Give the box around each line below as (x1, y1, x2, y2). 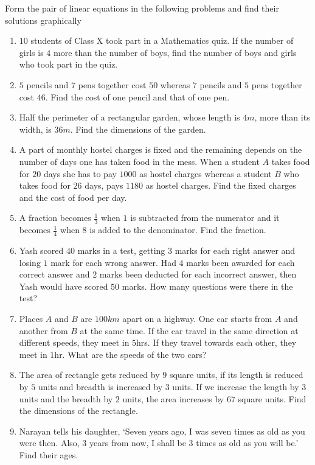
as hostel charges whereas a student (139, 167, 272, 180)
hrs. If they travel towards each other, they (136, 336, 297, 349)
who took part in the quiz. (19, 58, 118, 71)
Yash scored (19, 243, 64, 256)
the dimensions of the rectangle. (19, 404, 138, 417)
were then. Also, (19, 436, 80, 449)
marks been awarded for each (186, 256, 295, 268)
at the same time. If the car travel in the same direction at (80, 324, 299, 337)
